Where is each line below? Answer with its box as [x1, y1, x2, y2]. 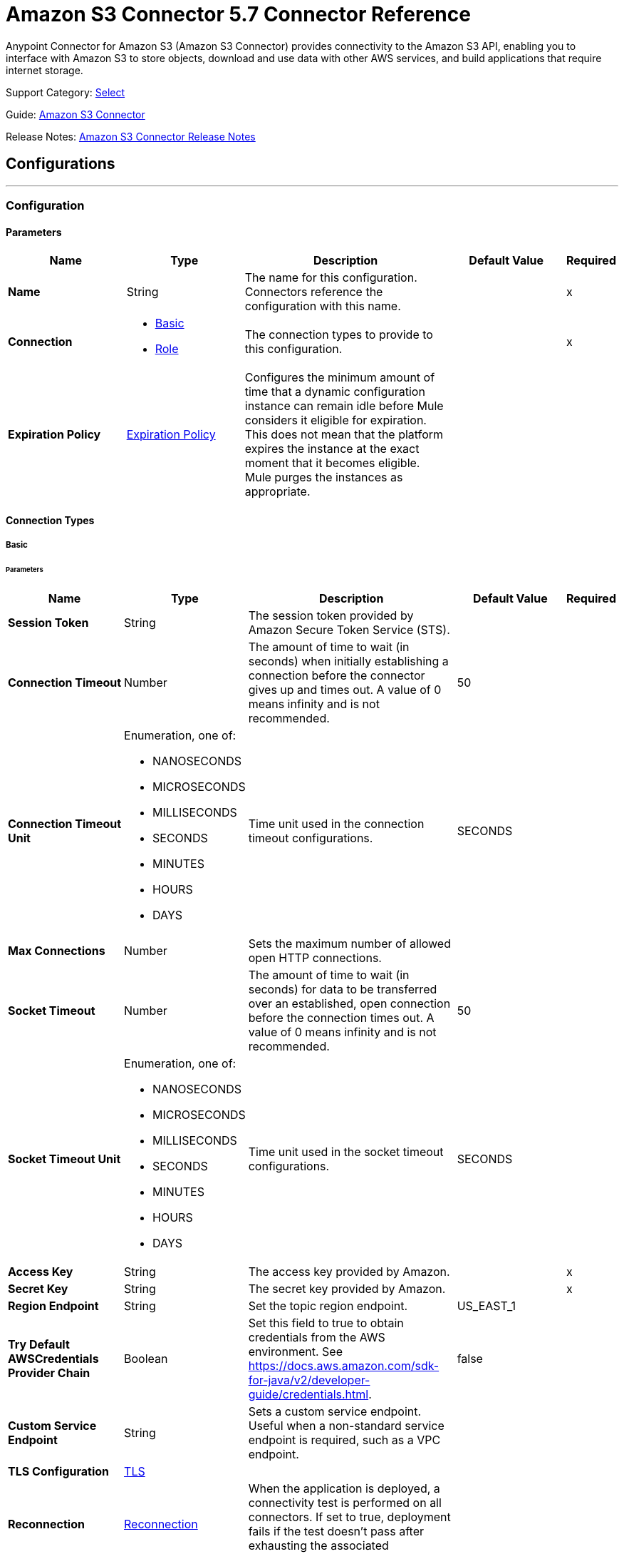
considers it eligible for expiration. [244, 413, 427, 428]
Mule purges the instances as [244, 470, 403, 485]
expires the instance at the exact [244, 441, 420, 456]
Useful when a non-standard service [248, 1418, 444, 1433]
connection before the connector [248, 668, 425, 683]
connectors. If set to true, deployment [248, 1509, 451, 1524]
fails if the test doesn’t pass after [248, 1523, 424, 1538]
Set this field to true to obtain [248, 1315, 404, 1330]
